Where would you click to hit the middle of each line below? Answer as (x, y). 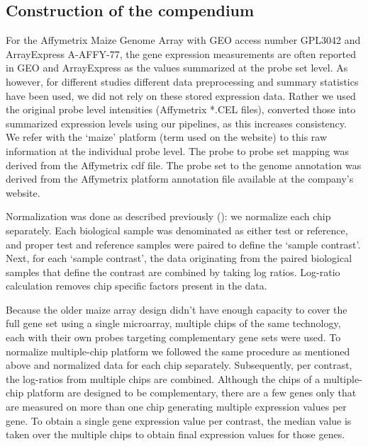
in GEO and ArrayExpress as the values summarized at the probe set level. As (177, 68)
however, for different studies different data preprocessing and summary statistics (182, 81)
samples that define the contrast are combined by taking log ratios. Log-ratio (173, 271)
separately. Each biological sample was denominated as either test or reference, (177, 230)
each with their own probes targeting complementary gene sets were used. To (173, 337)
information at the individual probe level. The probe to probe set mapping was (178, 150)
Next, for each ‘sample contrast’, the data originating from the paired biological (179, 258)
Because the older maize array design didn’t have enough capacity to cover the (177, 309)
